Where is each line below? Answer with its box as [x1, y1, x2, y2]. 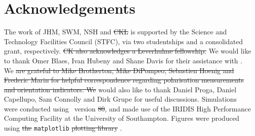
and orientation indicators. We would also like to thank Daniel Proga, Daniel [4, 84, 237, 94]
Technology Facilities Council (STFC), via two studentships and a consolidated [4, 36, 243, 46]
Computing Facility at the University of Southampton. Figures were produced [4, 113, 240, 123]
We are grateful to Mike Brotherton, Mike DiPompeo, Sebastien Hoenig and [4, 65, 234, 75]
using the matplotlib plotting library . [4, 123, 122, 133]
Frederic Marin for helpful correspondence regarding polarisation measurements [4, 75, 244, 85]
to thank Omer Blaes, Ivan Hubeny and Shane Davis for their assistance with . [4, 55, 243, 65]
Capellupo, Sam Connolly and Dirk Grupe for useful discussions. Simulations [4, 94, 237, 104]
